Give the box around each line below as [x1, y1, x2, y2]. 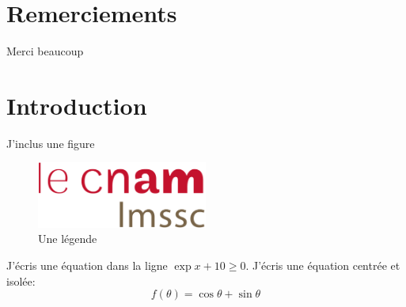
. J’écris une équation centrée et [245, 256, 400, 273]
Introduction [6, 89, 147, 121]
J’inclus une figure [6, 135, 95, 151]
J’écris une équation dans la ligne [6, 256, 168, 273]
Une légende [38, 230, 97, 247]
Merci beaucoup [6, 43, 84, 59]
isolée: [6, 272, 36, 289]
